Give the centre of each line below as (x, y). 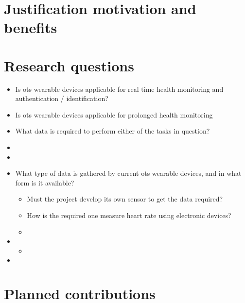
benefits (31, 27)
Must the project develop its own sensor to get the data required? (125, 199)
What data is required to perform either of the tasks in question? (113, 131)
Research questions (69, 65)
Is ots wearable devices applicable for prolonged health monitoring (114, 114)
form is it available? (45, 182)
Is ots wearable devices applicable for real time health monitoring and (119, 89)
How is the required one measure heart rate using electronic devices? (129, 215)
